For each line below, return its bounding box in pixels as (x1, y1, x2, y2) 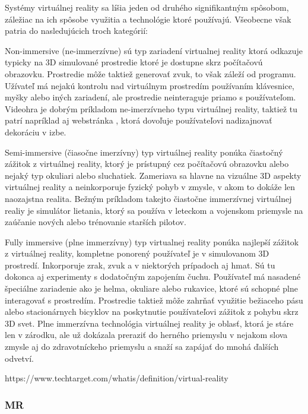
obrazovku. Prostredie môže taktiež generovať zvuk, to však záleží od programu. (5, 67, 296, 80)
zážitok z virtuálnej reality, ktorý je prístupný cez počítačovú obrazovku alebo (5, 157, 289, 170)
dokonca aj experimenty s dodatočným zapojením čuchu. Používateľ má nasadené (5, 270, 301, 283)
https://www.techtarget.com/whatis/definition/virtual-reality (5, 372, 228, 384)
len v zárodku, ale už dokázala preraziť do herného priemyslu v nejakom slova (5, 328, 288, 341)
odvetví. (5, 352, 34, 364)
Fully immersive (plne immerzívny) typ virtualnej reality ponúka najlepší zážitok (5, 235, 299, 248)
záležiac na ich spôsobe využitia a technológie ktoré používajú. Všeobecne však (5, 12, 291, 25)
